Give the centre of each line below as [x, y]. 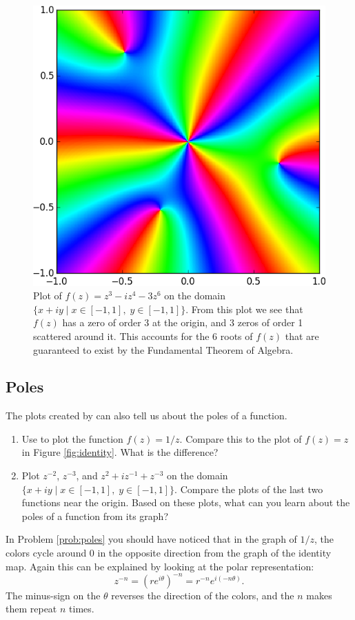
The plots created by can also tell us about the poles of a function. [146, 416]
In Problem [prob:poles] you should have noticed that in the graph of [151, 539]
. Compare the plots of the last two [249, 489]
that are [302, 336]
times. [82, 609]
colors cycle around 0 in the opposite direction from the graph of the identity [169, 553]
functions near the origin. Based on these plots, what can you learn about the [186, 502]
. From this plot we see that [244, 309]
